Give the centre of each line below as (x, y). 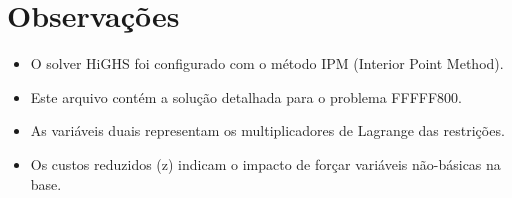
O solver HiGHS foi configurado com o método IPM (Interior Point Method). (267, 63)
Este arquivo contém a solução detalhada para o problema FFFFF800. (246, 96)
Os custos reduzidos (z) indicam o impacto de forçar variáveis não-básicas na (265, 163)
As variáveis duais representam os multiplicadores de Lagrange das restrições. (267, 130)
